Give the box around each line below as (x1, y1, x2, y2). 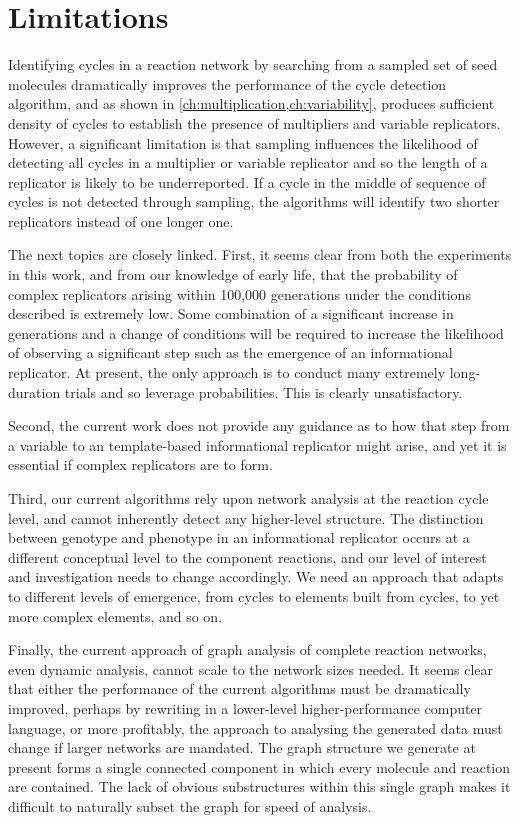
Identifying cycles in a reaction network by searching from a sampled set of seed (8, 54, 498, 75)
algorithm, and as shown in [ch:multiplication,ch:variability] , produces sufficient (8, 93, 495, 114)
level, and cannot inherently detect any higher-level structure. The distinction (8, 507, 484, 528)
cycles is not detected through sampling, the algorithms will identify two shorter (8, 191, 500, 212)
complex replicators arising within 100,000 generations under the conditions (8, 283, 471, 304)
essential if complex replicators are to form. (8, 454, 273, 475)
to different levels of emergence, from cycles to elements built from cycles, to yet (8, 585, 500, 606)
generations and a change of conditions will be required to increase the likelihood (8, 322, 504, 343)
